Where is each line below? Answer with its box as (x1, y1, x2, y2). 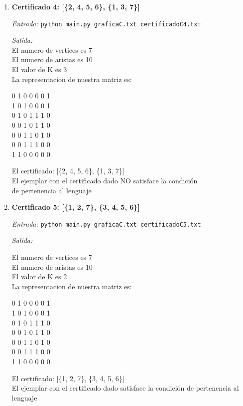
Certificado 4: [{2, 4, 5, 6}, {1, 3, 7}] (11, 1, 140, 11)
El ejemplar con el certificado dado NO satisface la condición (11, 175, 198, 185)
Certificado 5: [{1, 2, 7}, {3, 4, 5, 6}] (11, 202, 140, 212)
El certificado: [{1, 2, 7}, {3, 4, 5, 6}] (11, 373, 124, 383)
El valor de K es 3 (11, 64, 67, 75)
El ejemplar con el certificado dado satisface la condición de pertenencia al (11, 383, 239, 393)
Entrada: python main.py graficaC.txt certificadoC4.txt (11, 18, 201, 28)
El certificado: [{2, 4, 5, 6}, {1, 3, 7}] (11, 165, 124, 176)
